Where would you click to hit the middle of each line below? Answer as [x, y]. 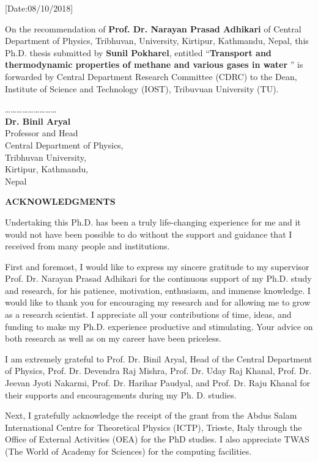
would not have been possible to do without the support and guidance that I [149, 234]
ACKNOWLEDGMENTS [60, 201]
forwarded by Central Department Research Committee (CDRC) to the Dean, [151, 76]
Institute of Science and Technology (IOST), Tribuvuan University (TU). [142, 88]
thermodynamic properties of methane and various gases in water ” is [154, 64]
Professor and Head [42, 133]
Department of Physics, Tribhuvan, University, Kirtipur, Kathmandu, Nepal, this [157, 41]
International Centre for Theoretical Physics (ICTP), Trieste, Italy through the [153, 427]
